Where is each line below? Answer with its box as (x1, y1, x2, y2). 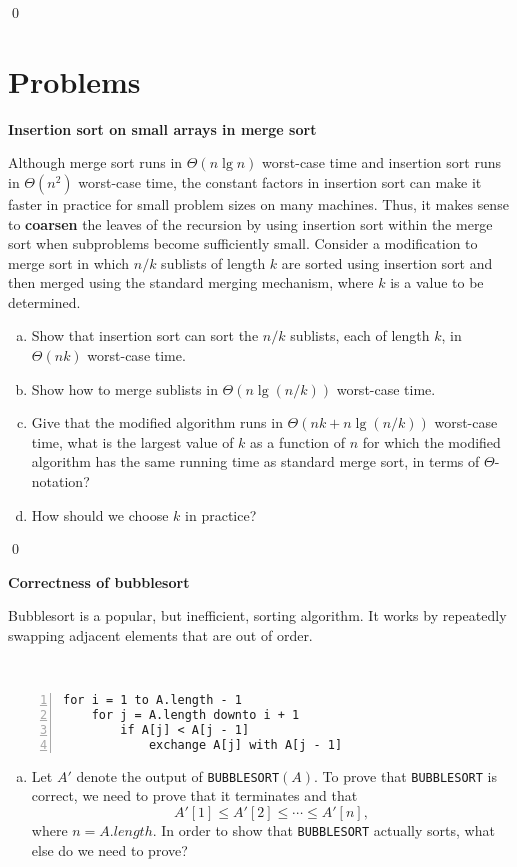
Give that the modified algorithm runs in (31, 412, 283, 433)
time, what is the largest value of (31, 431, 234, 452)
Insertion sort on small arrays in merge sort (8, 118, 317, 139)
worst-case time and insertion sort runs (262, 152, 501, 173)
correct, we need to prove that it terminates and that (31, 785, 358, 806)
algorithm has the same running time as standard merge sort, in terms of (31, 451, 480, 472)
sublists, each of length (290, 325, 430, 346)
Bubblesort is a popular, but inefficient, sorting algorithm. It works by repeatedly (8, 605, 507, 626)
